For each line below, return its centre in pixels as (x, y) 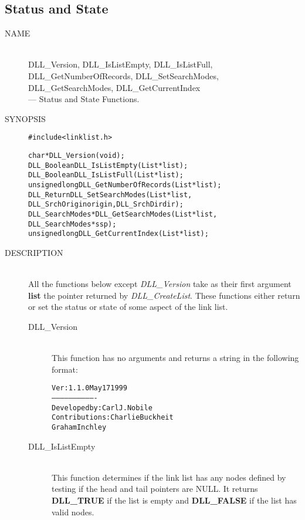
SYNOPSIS (25, 118)
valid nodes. (73, 511)
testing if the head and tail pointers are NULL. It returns (155, 489)
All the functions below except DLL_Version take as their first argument (160, 284)
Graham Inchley (79, 427)
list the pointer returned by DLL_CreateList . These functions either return (164, 295)
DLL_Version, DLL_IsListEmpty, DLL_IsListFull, (121, 64)
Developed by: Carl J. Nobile (102, 408)
